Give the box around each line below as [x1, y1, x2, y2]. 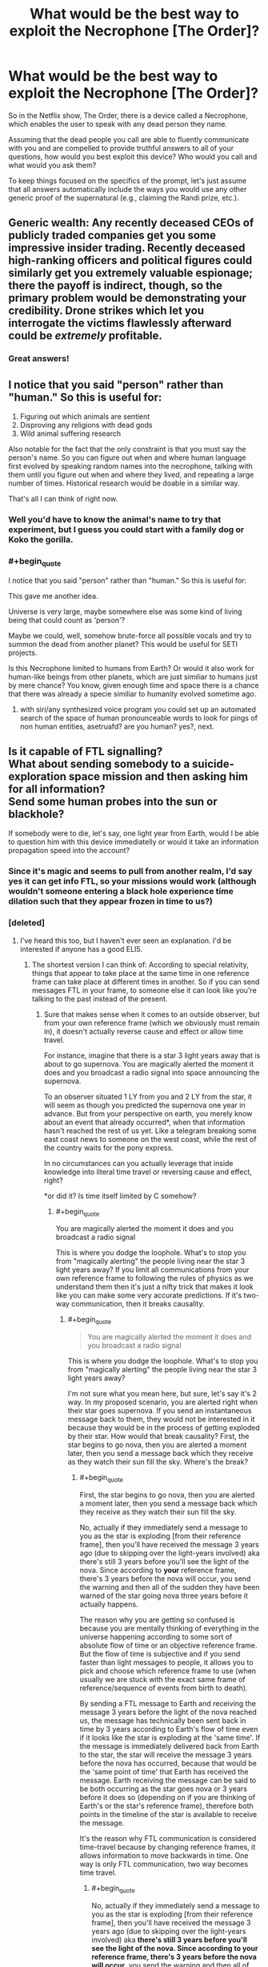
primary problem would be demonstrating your [8, 291, 246, 305]
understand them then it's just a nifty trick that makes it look [55, 1282, 254, 1292]
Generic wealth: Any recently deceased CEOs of [8, 216, 254, 230]
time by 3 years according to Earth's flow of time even [79, 1724, 258, 1733]
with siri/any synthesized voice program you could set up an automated [19, 704, 256, 714]
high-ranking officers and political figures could [8, 254, 253, 267]
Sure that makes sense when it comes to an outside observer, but [43, 1009, 260, 1019]
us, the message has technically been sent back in [79, 1715, 246, 1725]
